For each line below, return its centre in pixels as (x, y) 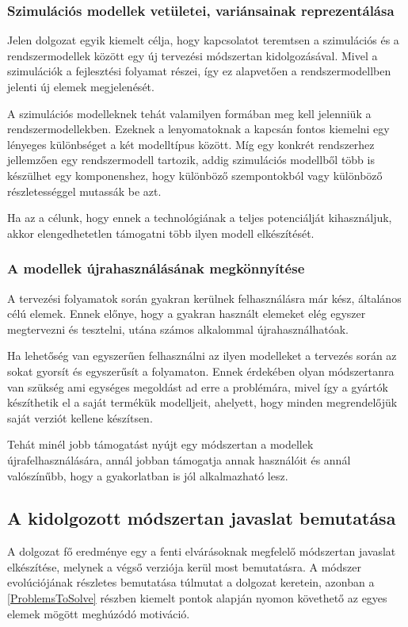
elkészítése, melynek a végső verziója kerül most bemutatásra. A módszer (184, 566)
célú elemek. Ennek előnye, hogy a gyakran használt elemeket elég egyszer (187, 313)
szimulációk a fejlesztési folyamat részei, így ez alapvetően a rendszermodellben (199, 71)
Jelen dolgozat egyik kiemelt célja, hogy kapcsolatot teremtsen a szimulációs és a (203, 40)
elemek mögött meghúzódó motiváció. (99, 613)
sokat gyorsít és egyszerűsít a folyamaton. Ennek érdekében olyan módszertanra (201, 371)
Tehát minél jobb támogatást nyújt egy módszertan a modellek (160, 444)
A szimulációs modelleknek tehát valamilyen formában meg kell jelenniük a (189, 113)
